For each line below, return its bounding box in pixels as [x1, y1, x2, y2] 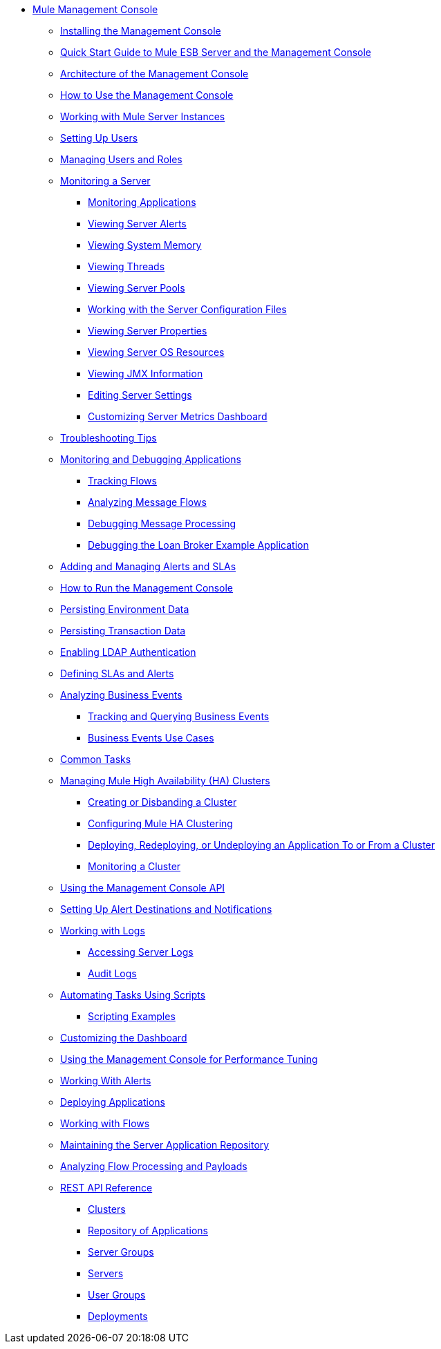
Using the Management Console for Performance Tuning [60, 1053, 318, 1065]
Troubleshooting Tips [60, 432, 157, 444]
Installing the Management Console [60, 25, 221, 37]
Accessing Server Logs [88, 946, 194, 958]
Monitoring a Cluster [88, 860, 181, 872]
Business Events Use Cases [88, 732, 214, 744]
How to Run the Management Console [60, 582, 234, 594]
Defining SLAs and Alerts [60, 668, 174, 679]
